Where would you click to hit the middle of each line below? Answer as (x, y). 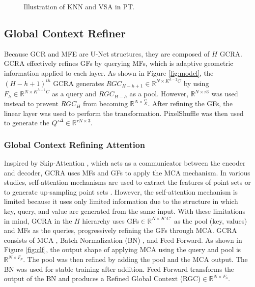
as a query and (74, 94)
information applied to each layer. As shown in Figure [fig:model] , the (109, 72)
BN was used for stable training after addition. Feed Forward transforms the (119, 269)
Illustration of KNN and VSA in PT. (79, 6)
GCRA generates (79, 83)
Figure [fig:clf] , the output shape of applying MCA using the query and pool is (123, 249)
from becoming (105, 103)
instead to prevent (31, 103)
